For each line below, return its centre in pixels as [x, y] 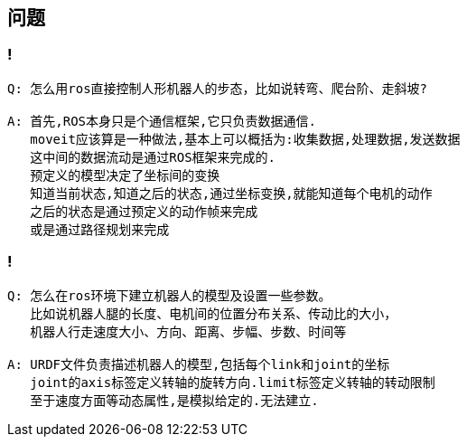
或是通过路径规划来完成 [100, 229]
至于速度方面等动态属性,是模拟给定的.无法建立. [174, 400]
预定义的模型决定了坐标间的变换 [125, 175]
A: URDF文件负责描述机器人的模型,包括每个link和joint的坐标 [199, 364]
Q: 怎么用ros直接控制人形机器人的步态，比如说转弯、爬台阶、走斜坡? [217, 88]
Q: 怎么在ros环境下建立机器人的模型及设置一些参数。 [169, 295]
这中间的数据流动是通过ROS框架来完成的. [153, 157]
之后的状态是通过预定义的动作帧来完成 [144, 211]
